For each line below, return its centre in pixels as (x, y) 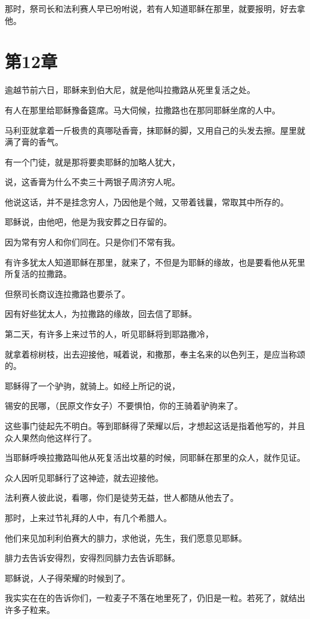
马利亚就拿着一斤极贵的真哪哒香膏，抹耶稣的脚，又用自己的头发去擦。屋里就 (155, 130)
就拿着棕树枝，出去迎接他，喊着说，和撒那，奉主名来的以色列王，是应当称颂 (155, 354)
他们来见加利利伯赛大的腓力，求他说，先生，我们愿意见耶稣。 (126, 538)
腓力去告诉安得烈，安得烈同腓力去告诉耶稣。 (92, 558)
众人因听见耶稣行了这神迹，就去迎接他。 (84, 477)
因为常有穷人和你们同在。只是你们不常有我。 (92, 242)
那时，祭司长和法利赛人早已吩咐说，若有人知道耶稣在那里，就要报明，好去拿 (155, 8)
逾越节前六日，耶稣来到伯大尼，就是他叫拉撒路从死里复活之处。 (130, 90)
